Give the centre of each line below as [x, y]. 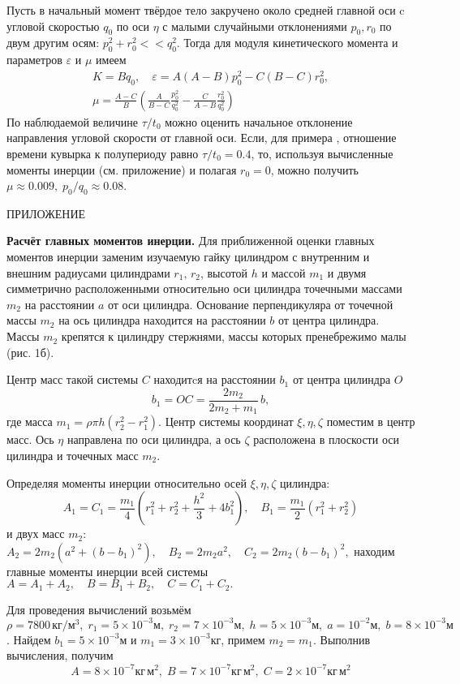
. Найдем [29, 639]
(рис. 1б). [30, 352]
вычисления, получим [60, 655]
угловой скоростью [53, 26]
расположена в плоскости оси [326, 439]
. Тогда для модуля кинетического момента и [287, 43]
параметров [34, 60]
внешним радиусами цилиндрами [88, 272]
